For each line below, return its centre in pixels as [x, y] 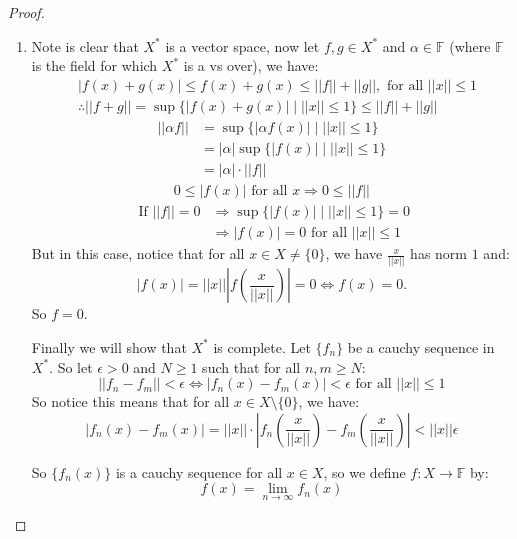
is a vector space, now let [242, 45]
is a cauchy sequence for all [199, 471]
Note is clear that [85, 45]
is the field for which [94, 65]
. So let [71, 366]
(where [470, 45]
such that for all [251, 366]
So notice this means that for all [130, 401]
